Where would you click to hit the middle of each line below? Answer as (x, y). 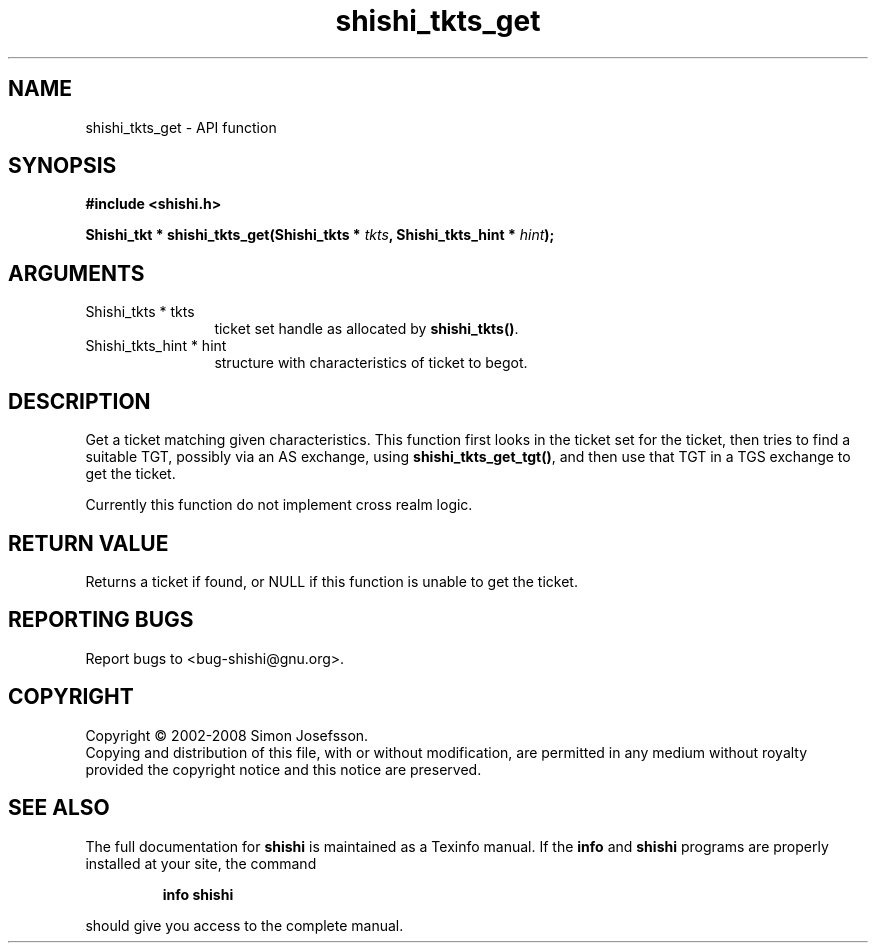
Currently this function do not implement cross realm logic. (279, 505)
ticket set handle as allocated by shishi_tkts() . (366, 329)
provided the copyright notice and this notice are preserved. (283, 769)
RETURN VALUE (88, 543)
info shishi (198, 894)
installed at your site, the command (201, 863)
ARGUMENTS (76, 273)
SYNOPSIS (62, 166)
